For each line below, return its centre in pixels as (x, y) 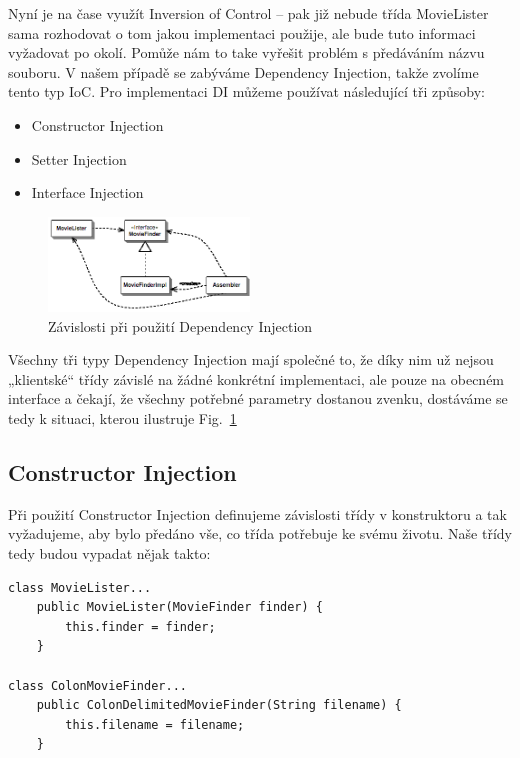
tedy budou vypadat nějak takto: (109, 553)
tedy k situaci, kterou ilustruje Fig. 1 (122, 418)
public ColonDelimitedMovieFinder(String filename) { (219, 705)
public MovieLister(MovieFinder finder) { (179, 607)
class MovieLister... (80, 587)
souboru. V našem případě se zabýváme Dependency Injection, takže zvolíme (243, 71)
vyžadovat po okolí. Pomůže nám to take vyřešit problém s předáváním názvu (246, 52)
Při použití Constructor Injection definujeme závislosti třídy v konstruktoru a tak (257, 513)
